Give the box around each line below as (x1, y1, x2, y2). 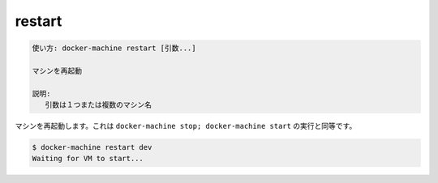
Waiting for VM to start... (32, 154, 144, 164)
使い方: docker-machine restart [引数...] (32, 44, 196, 53)
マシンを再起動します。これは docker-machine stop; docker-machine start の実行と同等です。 (15, 121, 357, 131)
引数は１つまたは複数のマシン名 (45, 100, 152, 109)
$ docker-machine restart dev (32, 143, 152, 152)
